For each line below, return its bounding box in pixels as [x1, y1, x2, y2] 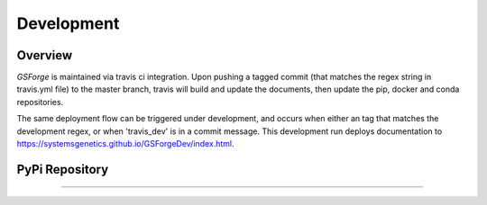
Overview [16, 48, 73, 63]
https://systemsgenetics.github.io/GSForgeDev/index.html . [16, 138, 234, 149]
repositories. [16, 96, 64, 107]
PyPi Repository [16, 162, 109, 177]
